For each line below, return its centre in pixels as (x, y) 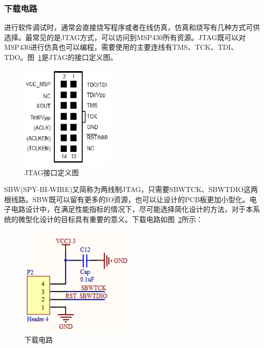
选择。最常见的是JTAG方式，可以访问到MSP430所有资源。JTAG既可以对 (125, 37)
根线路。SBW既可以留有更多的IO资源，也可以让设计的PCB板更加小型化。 (127, 199)
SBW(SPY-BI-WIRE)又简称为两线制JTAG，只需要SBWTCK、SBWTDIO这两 (131, 189)
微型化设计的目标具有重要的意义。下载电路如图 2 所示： (110, 219)
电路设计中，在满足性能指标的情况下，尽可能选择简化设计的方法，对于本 (132, 209)
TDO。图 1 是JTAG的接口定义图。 (61, 57)
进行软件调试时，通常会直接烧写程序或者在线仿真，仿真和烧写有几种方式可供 (132, 27)
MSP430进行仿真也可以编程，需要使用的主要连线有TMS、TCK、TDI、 (121, 47)
